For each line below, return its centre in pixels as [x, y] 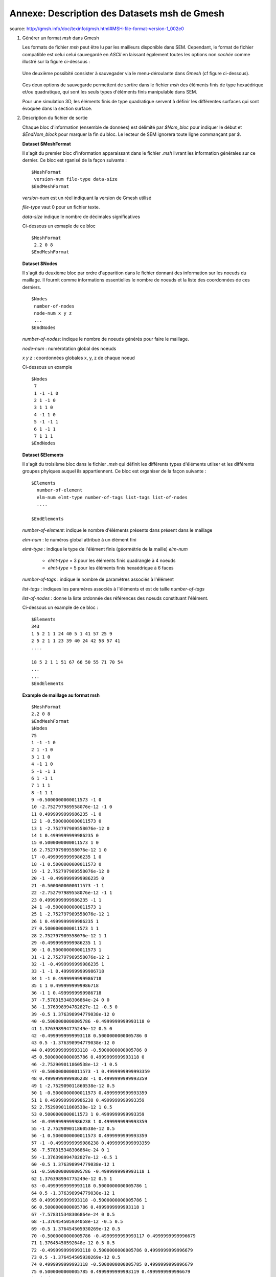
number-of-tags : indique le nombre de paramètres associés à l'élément [98, 579]
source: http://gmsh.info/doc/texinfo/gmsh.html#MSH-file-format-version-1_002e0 [97, 29]
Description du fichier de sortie [55, 118]
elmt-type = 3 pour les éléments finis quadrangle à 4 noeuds [112, 561]
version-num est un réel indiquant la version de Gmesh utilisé [87, 198]
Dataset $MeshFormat [47, 144]
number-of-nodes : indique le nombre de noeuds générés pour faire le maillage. [106, 339]
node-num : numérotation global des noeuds [69, 348]
